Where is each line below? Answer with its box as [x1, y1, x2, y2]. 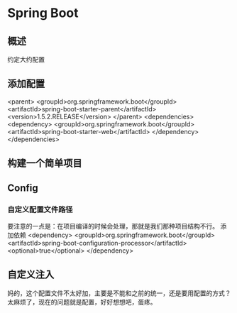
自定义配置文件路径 [7, 204, 73, 214]
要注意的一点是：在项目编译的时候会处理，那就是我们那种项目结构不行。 [7, 221, 219, 230]
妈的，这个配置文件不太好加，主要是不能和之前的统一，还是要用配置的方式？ [7, 289, 231, 297]
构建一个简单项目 [7, 158, 82, 170]
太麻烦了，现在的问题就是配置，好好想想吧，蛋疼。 [7, 297, 157, 306]
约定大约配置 [7, 55, 45, 63]
